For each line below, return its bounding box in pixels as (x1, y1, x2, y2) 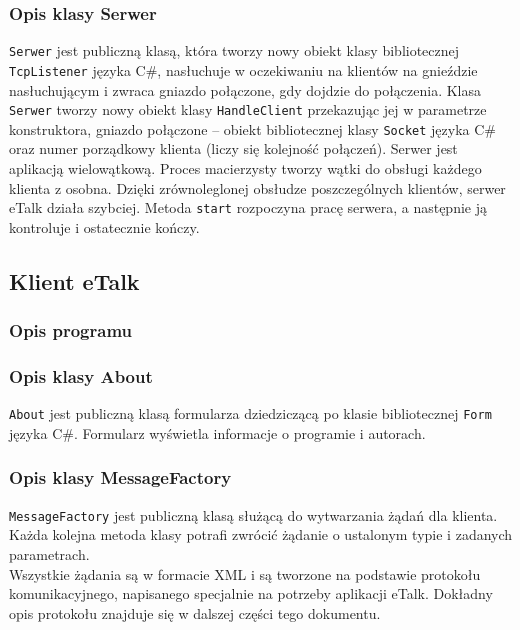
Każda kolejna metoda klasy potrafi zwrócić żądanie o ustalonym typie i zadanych (9, 524, 513, 545)
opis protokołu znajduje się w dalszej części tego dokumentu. (9, 602, 381, 623)
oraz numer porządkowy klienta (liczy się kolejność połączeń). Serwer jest (9, 138, 458, 159)
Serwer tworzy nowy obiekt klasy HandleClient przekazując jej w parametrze (9, 99, 487, 120)
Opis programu (9, 318, 133, 343)
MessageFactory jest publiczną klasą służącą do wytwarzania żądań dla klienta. (9, 504, 498, 525)
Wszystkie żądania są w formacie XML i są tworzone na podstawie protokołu (9, 563, 481, 584)
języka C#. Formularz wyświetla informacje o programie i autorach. (9, 422, 426, 443)
